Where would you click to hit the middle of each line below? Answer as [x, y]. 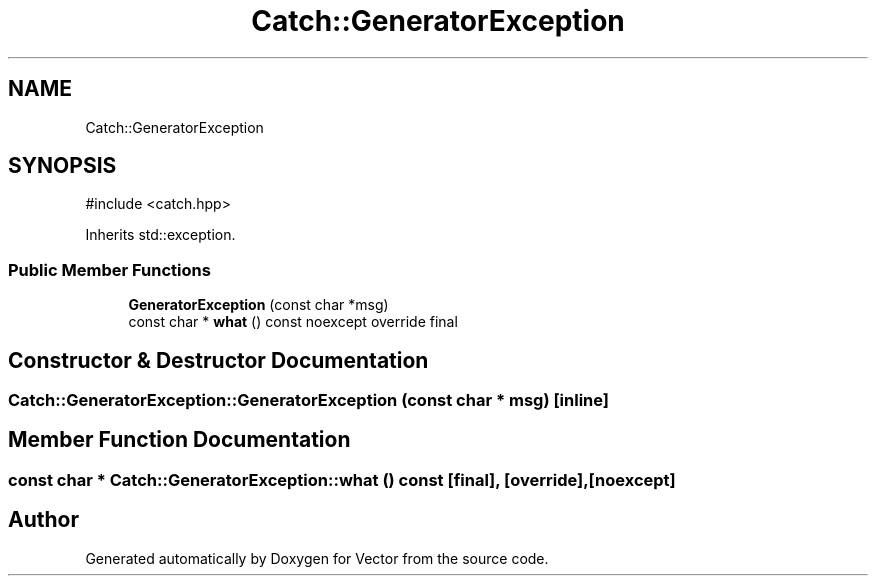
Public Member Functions [109, 269]
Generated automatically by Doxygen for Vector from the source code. [317, 558]
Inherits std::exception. [160, 235]
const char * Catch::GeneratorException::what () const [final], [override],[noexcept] [342, 479]
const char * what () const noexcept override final [293, 322]
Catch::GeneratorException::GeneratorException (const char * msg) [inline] [308, 400]
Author [43, 520]
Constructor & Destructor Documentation [218, 360]
